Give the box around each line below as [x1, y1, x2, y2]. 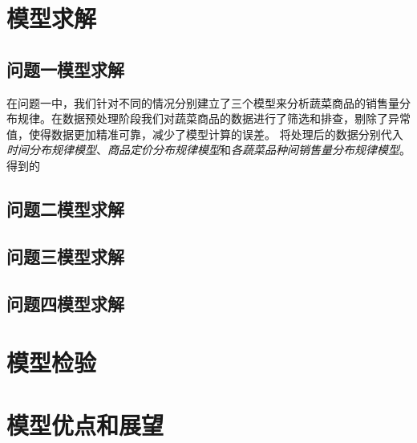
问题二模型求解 [6, 196, 124, 221]
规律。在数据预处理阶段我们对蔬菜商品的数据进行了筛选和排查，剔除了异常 [17, 110, 411, 127]
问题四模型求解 [6, 291, 124, 315]
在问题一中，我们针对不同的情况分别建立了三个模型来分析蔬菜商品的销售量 [6, 94, 399, 111]
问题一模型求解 [6, 56, 124, 81]
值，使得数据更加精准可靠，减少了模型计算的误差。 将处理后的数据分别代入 [6, 125, 403, 142]
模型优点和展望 [6, 408, 164, 441]
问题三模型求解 [6, 243, 124, 268]
